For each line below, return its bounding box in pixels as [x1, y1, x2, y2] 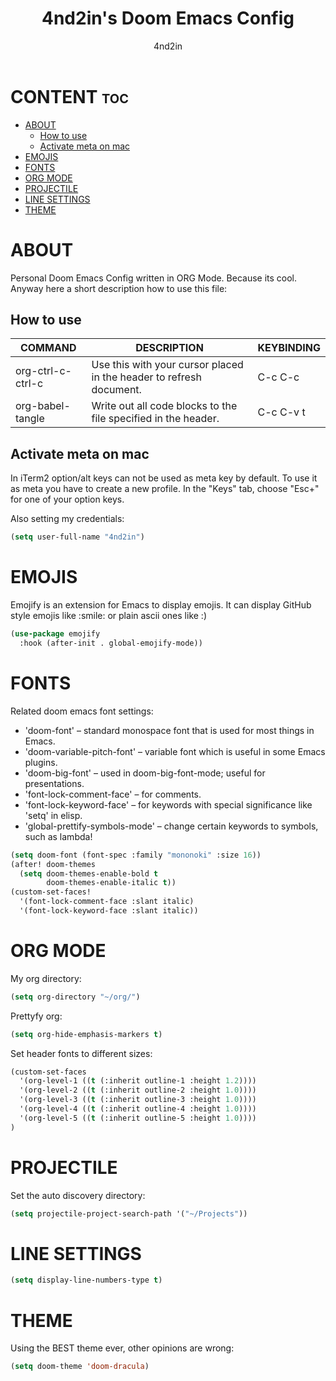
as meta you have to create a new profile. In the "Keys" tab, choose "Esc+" [10, 483, 320, 495]
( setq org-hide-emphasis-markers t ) [10, 1029, 163, 1039]
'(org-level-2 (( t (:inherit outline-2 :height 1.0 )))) [19, 1085, 257, 1096]
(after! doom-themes [10, 859, 97, 869]
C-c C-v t [257, 405, 306, 419]
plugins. [24, 756, 58, 768]
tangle [15, 412, 45, 426]
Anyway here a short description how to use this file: [10, 282, 228, 294]
